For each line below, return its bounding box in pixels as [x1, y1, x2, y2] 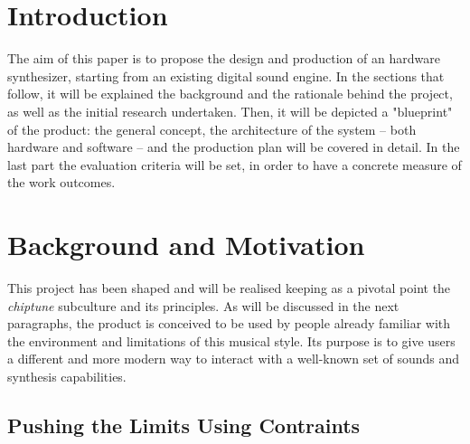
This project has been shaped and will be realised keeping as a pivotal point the [7, 279, 451, 297]
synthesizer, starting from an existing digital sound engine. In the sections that [7, 66, 445, 85]
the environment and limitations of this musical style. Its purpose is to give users [7, 331, 456, 350]
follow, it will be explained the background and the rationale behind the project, [7, 84, 453, 103]
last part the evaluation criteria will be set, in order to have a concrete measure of [7, 155, 462, 174]
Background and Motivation [7, 226, 365, 263]
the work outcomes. [7, 173, 116, 192]
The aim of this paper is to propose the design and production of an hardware [7, 49, 440, 68]
